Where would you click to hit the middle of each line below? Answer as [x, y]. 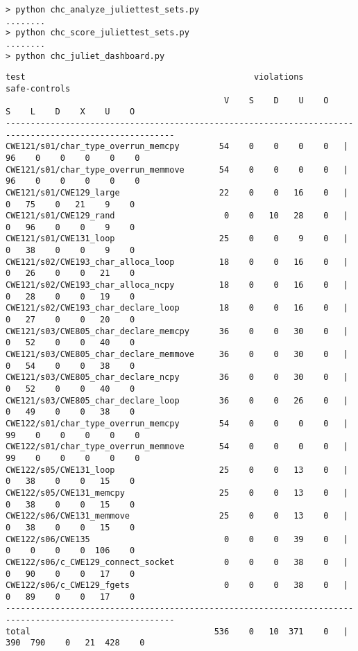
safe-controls [38, 88]
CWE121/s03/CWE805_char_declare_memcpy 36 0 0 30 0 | [177, 331]
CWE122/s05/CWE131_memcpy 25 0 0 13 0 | [177, 493]
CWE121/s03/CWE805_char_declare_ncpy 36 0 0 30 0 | [177, 377]
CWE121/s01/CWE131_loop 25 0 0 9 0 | [177, 239]
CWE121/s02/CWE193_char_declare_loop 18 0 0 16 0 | [177, 308]
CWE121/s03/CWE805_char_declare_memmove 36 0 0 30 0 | [177, 355]
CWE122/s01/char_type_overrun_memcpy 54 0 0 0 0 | [177, 423]
